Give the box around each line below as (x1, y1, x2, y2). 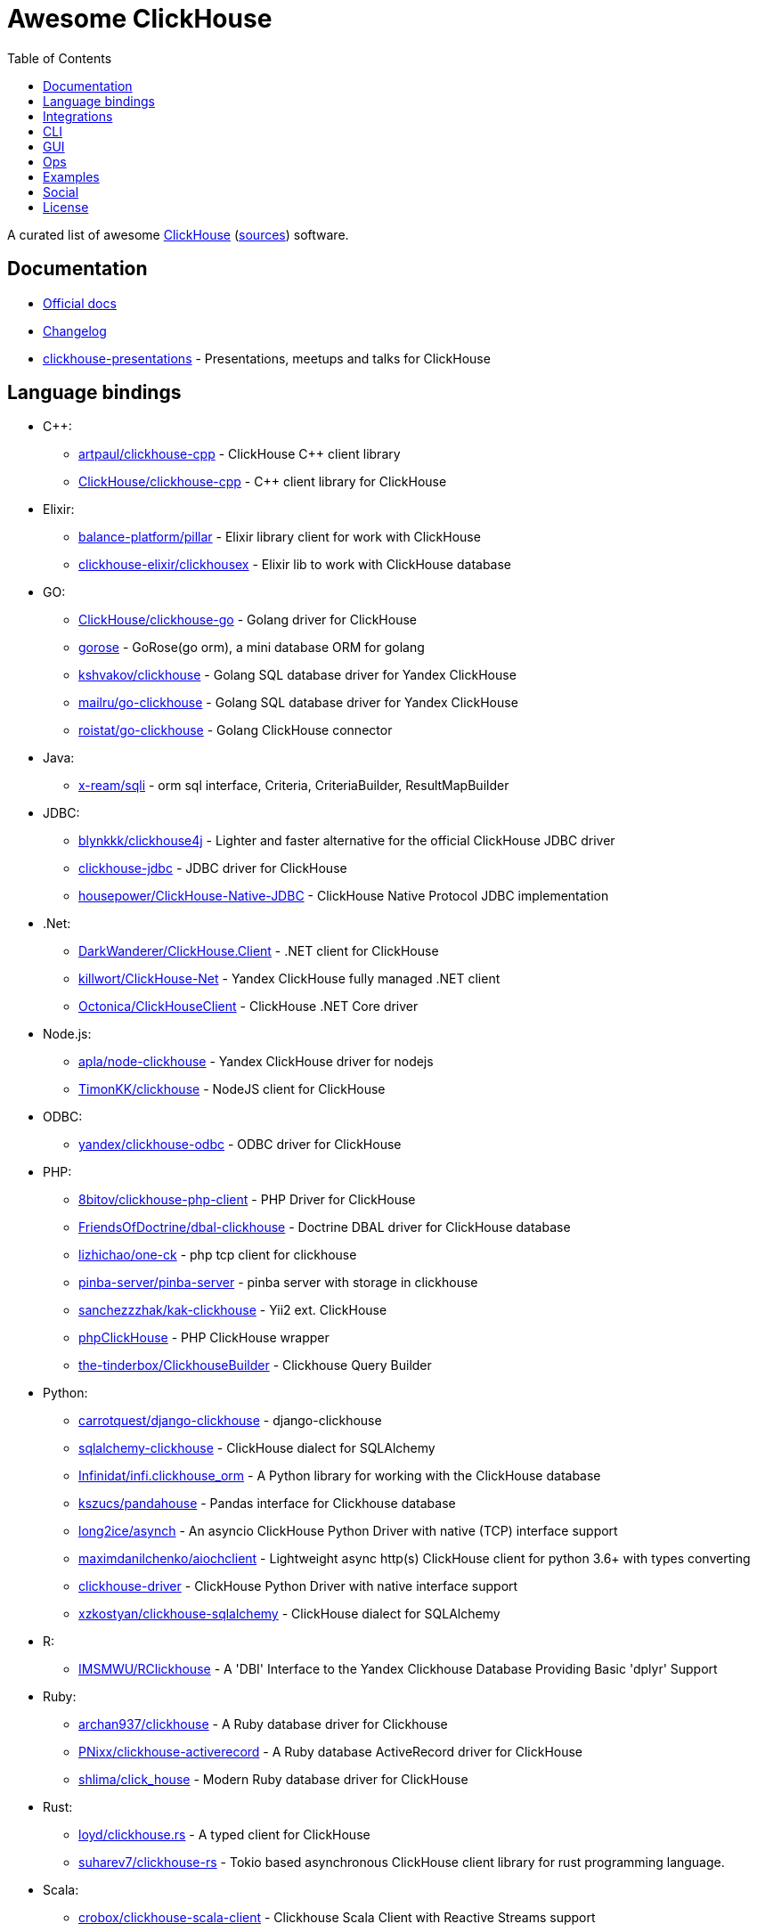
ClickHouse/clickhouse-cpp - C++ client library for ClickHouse (78, 474, 447, 490)
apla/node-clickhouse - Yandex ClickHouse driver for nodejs (78, 1054, 434, 1070)
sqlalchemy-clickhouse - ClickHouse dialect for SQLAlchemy (78, 1440, 435, 1456)
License (43, 199, 89, 215)
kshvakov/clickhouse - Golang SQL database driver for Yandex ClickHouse (78, 667, 517, 683)
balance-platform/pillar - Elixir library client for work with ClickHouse (78, 529, 481, 545)
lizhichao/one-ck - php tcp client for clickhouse (78, 1247, 357, 1263)
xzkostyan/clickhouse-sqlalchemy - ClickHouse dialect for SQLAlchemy (78, 1606, 501, 1622)
